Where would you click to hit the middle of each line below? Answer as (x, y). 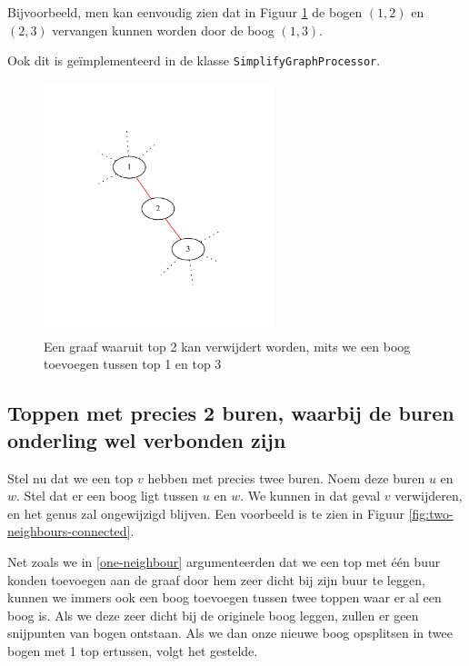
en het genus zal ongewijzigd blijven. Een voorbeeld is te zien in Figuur (206, 513)
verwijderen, (429, 496)
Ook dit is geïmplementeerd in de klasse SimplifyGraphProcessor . (194, 60)
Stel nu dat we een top (70, 477)
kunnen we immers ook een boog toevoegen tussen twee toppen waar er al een (225, 597)
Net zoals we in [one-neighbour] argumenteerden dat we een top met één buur (224, 561)
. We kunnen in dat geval (310, 496)
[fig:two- (431, 513)
